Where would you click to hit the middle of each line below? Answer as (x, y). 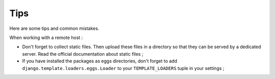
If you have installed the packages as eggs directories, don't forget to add (100, 61)
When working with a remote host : (46, 37)
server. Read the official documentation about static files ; (83, 54)
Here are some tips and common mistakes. (54, 28)
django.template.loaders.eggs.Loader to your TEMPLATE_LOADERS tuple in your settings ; (123, 68)
